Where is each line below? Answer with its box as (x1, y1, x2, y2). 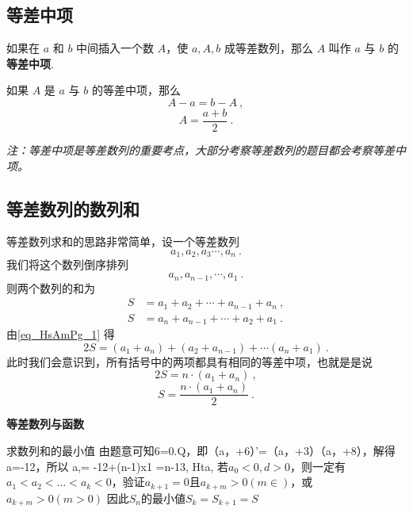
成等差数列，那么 (224, 40, 313, 56)
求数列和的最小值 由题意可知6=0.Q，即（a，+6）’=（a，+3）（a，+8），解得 (6, 442, 396, 458)
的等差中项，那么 (91, 82, 181, 98)
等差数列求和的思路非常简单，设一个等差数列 (6, 233, 239, 250)
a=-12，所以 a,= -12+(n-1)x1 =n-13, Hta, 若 (6, 457, 228, 474)
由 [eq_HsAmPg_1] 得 (6, 326, 115, 343)
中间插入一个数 (76, 40, 155, 56)
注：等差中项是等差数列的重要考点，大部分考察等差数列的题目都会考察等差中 (6, 142, 406, 159)
